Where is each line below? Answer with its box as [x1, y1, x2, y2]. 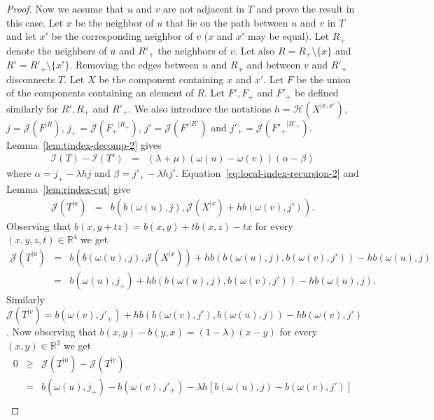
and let [6, 29, 36, 43]
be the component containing [99, 71, 224, 86]
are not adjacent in [163, 1, 245, 15]
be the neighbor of [75, 15, 154, 29]
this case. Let [6, 15, 64, 29]
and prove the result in [256, 1, 355, 15]
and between [246, 57, 301, 72]
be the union [296, 71, 351, 86]
